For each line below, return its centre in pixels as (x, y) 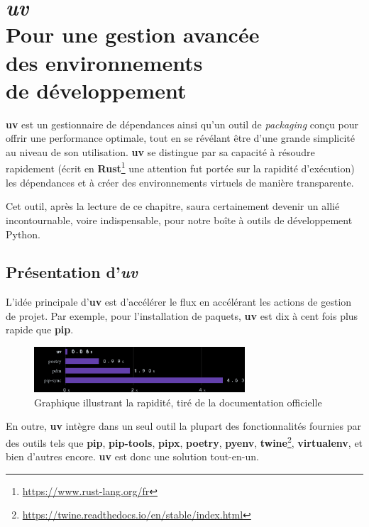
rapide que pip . (40, 329)
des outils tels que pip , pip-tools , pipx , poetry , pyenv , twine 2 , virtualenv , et (184, 441)
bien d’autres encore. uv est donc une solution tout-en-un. (132, 456)
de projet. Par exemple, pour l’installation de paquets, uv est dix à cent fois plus (182, 315)
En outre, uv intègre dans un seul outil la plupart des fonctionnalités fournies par (183, 426)
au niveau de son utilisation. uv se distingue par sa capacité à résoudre (160, 151)
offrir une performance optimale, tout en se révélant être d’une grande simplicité (180, 138)
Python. (23, 234)
